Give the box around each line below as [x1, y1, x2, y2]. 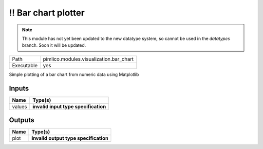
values [12, 103, 27, 110]
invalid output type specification [31, 135, 109, 142]
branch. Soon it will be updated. [22, 42, 86, 48]
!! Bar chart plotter [9, 7, 85, 18]
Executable [12, 62, 38, 69]
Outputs [9, 116, 35, 124]
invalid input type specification [32, 103, 106, 110]
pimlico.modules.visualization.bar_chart [43, 56, 134, 62]
